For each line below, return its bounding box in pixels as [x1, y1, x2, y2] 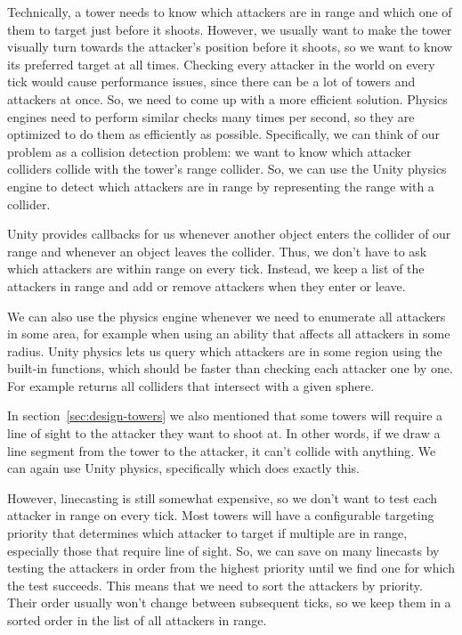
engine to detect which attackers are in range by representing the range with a [7, 176, 434, 195]
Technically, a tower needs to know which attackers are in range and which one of [7, 3, 452, 20]
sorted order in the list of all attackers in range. [7, 611, 267, 629]
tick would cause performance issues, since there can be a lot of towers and [7, 72, 416, 91]
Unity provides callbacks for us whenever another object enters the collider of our [7, 224, 451, 243]
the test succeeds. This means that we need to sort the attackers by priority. [7, 575, 423, 594]
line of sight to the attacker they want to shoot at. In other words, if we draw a [7, 424, 441, 443]
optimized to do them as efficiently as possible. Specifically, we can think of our [7, 125, 441, 143]
